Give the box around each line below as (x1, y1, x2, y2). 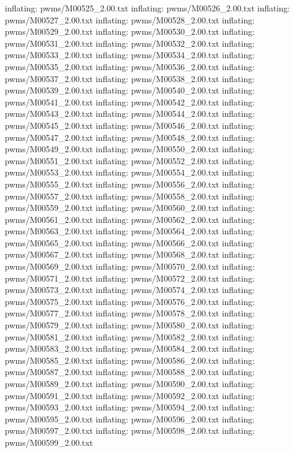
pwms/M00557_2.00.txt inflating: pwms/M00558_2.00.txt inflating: (5, 189, 255, 202)
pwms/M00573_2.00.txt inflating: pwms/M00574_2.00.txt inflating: (5, 283, 255, 296)
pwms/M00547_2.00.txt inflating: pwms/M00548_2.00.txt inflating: (5, 131, 255, 143)
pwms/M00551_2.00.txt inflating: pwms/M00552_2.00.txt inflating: (5, 154, 255, 167)
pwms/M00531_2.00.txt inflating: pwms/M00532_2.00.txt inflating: (5, 37, 255, 49)
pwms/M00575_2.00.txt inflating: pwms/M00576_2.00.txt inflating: (5, 295, 255, 307)
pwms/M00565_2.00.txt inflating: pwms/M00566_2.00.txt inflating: (5, 236, 255, 249)
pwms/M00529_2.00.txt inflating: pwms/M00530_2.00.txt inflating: (5, 25, 255, 38)
